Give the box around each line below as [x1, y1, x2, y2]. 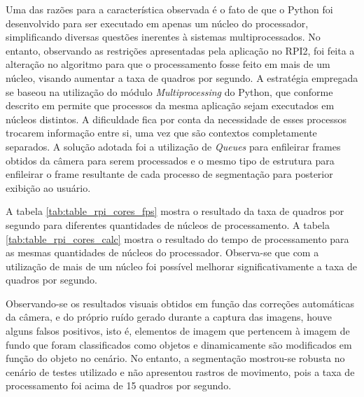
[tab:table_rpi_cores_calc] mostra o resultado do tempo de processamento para [6, 231, 349, 246]
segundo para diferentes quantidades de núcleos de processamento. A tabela [6, 217, 330, 232]
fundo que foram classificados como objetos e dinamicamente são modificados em [6, 337, 352, 351]
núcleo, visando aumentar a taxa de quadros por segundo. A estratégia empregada [6, 70, 358, 85]
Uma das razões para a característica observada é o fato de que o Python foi [6, 2, 333, 16]
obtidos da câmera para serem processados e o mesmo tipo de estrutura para [6, 153, 335, 167]
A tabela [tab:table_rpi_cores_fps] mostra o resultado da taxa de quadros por [6, 204, 344, 218]
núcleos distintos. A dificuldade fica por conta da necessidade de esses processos [6, 111, 346, 126]
